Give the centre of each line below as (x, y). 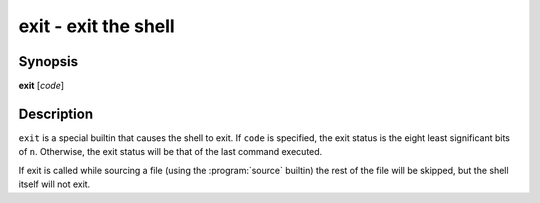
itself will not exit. (54, 184)
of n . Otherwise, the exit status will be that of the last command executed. (170, 152)
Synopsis (48, 61)
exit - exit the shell (96, 26)
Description (56, 113)
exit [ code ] (41, 86)
